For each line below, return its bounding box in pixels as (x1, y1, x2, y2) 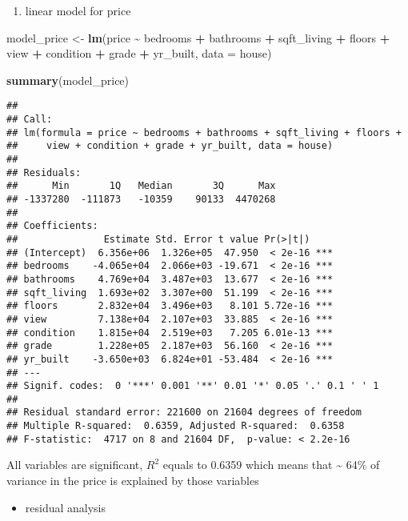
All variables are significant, (6, 456, 143, 473)
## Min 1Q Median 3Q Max (6, 180, 276, 192)
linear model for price (25, 2, 131, 18)
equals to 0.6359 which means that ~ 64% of (162, 456, 380, 473)
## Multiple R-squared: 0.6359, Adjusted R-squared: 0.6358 (6, 420, 345, 432)
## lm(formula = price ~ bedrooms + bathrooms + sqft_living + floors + (6, 126, 402, 138)
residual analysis (25, 499, 106, 515)
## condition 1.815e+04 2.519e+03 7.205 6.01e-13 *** (6, 327, 334, 339)
